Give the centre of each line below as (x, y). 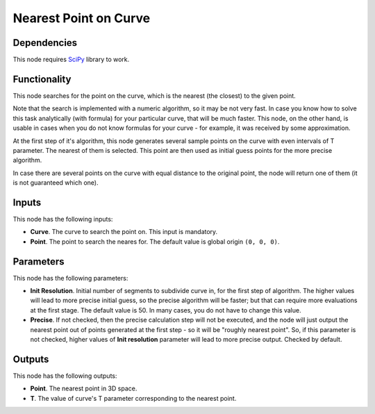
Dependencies (45, 43)
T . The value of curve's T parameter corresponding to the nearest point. (133, 398)
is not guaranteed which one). (56, 183)
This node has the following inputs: (63, 219)
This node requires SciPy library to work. (71, 60)
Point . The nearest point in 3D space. (84, 388)
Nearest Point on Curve (82, 18)
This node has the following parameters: (70, 278)
